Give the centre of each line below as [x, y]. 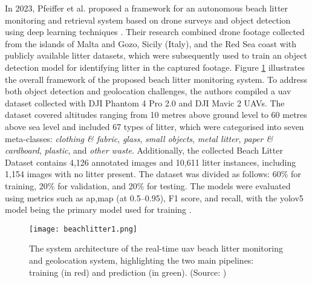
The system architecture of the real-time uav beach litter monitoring [156, 248]
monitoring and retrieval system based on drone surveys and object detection [148, 20]
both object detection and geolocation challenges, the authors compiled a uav [148, 91]
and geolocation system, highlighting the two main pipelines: [141, 260]
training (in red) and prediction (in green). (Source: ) [128, 272]
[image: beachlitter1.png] [83, 229]
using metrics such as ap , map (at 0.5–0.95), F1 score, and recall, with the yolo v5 [154, 197]
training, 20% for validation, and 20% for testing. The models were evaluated [148, 185]
